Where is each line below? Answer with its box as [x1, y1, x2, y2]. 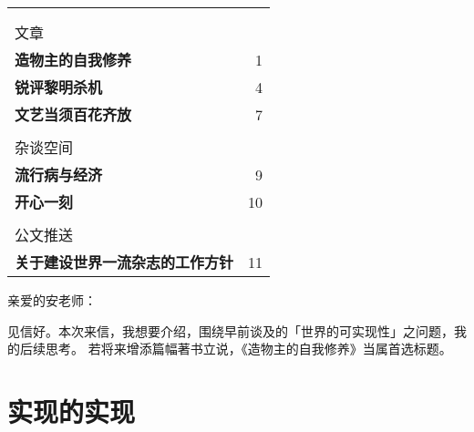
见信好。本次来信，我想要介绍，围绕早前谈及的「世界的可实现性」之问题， [7, 321, 454, 340]
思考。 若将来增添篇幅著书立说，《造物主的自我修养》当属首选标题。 [45, 339, 452, 358]
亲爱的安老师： [7, 291, 97, 309]
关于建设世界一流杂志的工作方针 [15, 252, 234, 273]
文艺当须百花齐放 [15, 104, 132, 125]
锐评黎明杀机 [15, 77, 103, 98]
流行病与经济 [15, 164, 103, 185]
